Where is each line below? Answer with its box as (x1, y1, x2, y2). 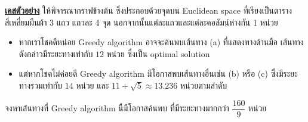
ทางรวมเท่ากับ (19, 79, 63, 91)
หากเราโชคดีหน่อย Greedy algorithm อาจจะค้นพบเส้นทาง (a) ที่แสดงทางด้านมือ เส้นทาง (19, 36, 304, 48)
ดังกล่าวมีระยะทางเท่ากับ (19, 47, 93, 60)
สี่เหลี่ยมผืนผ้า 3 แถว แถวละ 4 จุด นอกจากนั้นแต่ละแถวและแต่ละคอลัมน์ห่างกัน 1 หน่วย (5, 15, 278, 28)
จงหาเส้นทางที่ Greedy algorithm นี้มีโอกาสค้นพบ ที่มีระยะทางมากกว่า (5, 102, 229, 114)
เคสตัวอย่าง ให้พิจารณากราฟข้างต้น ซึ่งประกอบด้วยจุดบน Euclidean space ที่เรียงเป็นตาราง (5, 4, 292, 16)
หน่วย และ (76, 79, 109, 91)
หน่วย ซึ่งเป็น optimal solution (106, 47, 210, 60)
